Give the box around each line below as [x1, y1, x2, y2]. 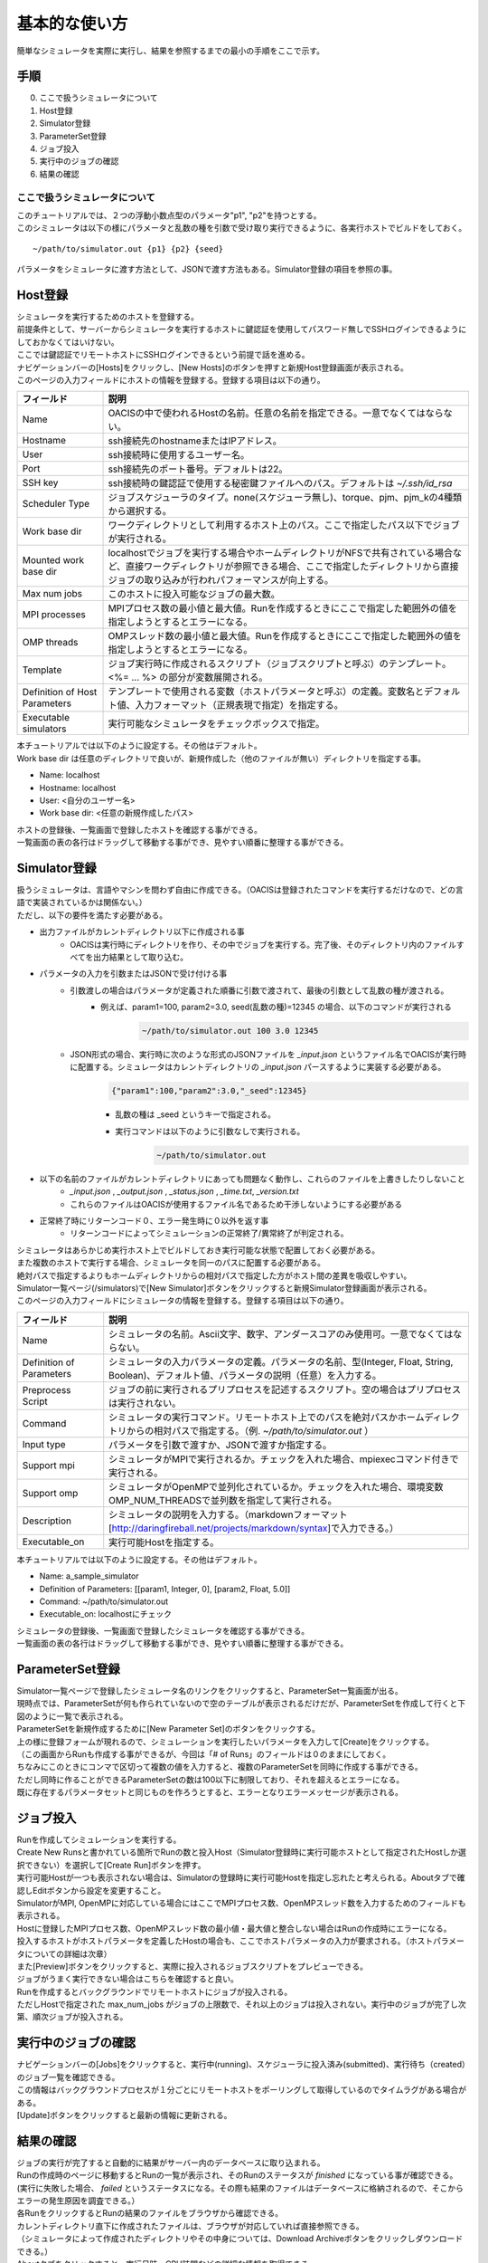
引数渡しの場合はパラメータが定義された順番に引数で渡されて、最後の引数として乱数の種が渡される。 [70, 985, 449, 996]
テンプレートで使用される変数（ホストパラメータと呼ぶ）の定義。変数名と [108, 685, 425, 698]
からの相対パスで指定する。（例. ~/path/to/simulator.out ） [127, 1424, 374, 1437]
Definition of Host [22, 686, 98, 699]
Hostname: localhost [39, 782, 117, 793]
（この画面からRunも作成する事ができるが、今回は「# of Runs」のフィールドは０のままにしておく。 [16, 1748, 391, 1760]
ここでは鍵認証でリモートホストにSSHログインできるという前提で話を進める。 [16, 349, 311, 360]
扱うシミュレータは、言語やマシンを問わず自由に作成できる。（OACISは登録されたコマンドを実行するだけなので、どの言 [16, 884, 465, 895]
